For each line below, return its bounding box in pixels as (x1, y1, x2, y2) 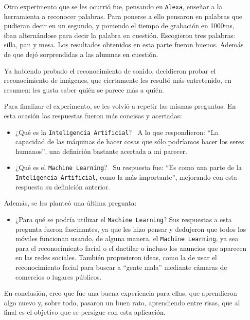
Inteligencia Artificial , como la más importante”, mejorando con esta (15, 172, 237, 182)
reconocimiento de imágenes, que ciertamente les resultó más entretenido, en (4, 75, 232, 85)
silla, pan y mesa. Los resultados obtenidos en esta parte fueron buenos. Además (4, 39, 244, 50)
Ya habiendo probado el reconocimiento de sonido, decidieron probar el (4, 65, 216, 75)
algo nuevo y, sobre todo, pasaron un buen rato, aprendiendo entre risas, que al (4, 297, 240, 307)
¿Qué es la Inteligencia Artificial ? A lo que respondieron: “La (15, 127, 218, 137)
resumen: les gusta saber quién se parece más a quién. (4, 84, 164, 94)
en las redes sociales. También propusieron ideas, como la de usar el (15, 252, 217, 263)
